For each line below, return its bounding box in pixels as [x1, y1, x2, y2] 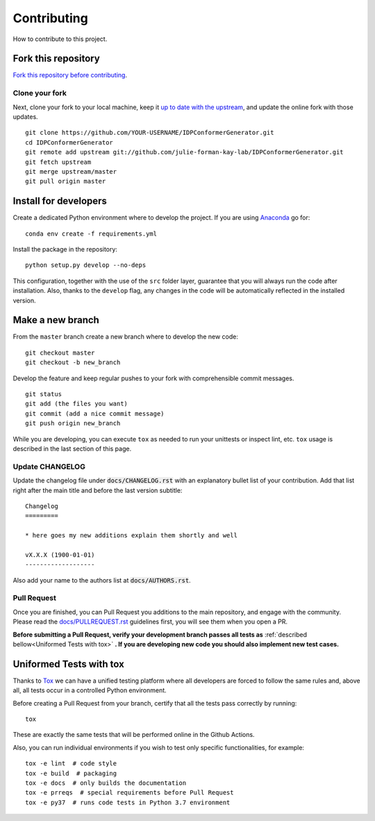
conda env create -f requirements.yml [25, 229, 158, 238]
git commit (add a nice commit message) [25, 409, 165, 417]
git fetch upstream [25, 158, 92, 166]
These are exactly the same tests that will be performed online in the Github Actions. [12, 731, 255, 739]
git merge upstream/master [25, 168, 117, 175]
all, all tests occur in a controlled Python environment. [12, 686, 167, 694]
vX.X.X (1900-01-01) [25, 551, 95, 559]
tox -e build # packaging [25, 769, 117, 777]
